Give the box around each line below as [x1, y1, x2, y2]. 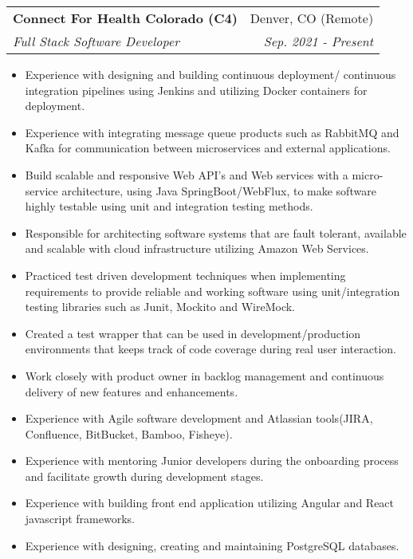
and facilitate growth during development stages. [25, 467, 264, 484]
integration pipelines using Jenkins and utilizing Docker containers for [25, 81, 368, 98]
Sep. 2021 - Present [263, 32, 374, 50]
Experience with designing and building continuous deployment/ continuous [25, 66, 396, 82]
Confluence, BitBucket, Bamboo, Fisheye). [25, 425, 233, 442]
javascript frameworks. [25, 510, 135, 527]
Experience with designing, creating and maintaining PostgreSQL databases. [25, 537, 399, 553]
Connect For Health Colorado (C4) [13, 9, 238, 27]
